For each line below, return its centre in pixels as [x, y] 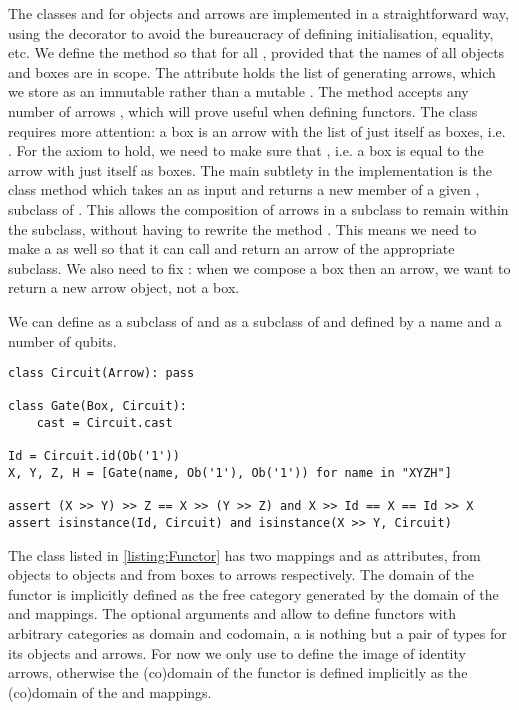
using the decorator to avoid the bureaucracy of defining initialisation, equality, [251, 32]
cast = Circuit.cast [104, 423]
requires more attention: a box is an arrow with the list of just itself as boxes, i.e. [257, 130]
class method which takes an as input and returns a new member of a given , [244, 189]
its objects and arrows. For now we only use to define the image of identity [237, 652]
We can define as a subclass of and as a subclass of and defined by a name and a [255, 320]
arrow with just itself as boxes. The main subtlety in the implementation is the [250, 169]
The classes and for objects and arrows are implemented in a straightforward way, [258, 13]
